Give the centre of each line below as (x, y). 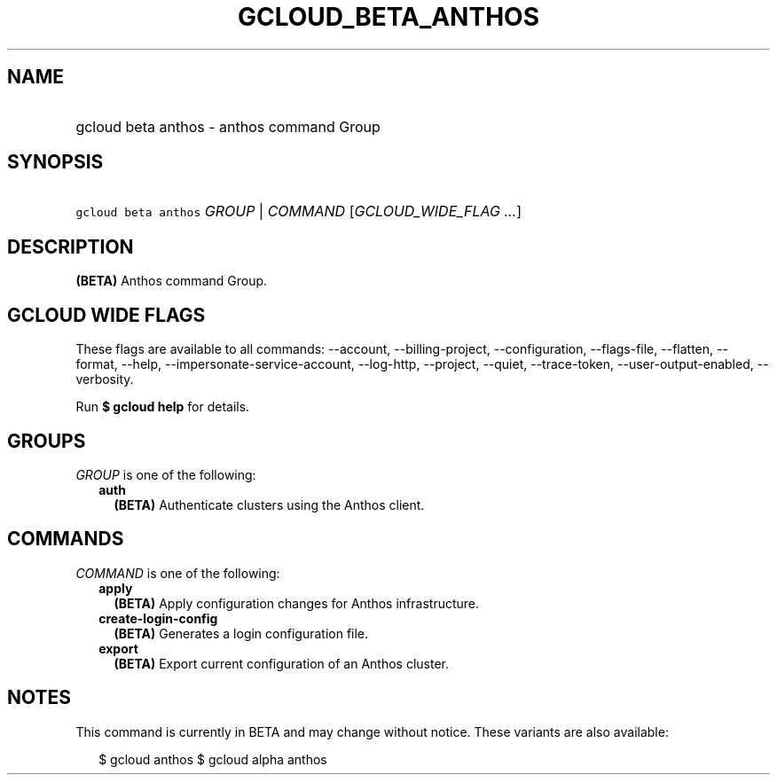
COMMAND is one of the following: (178, 573)
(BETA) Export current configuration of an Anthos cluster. (281, 663)
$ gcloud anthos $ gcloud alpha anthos (213, 759)
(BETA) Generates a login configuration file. (241, 633)
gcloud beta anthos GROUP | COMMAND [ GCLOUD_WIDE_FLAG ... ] (299, 211)
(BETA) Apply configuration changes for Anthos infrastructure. (297, 603)
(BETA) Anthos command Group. (172, 281)
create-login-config (158, 618)
